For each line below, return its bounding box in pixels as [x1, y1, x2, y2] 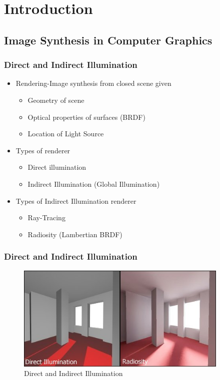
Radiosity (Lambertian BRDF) [27, 229, 122, 239]
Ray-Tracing [27, 212, 65, 223]
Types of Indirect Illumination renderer [15, 195, 136, 206]
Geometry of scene [27, 94, 84, 105]
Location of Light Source [27, 128, 104, 139]
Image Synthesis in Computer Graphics [4, 32, 212, 47]
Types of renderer [15, 145, 70, 155]
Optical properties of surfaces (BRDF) [27, 111, 145, 122]
